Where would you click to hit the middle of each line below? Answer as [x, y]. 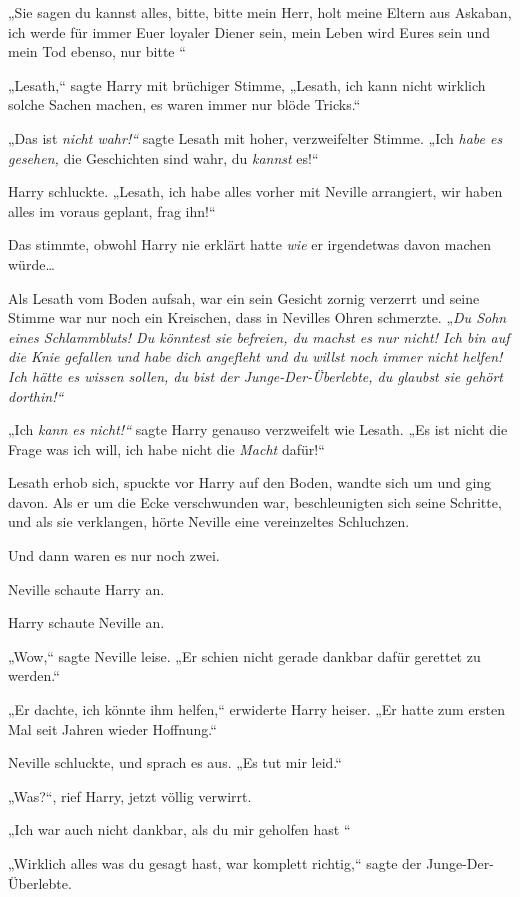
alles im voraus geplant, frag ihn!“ [112, 210]
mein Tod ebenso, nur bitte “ [97, 51]
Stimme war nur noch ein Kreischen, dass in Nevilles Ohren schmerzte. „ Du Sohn [257, 317]
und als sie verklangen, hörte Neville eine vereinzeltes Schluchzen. [209, 521]
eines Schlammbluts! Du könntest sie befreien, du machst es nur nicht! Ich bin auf [259, 336]
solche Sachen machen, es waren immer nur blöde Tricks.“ [184, 104]
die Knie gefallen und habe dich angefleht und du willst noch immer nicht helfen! [255, 356]
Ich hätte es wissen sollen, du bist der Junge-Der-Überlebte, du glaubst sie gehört [255, 375]
